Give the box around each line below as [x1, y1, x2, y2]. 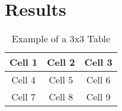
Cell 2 [47, 55, 75, 69]
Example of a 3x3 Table [11, 32, 111, 46]
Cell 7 [11, 90, 36, 104]
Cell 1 [9, 55, 38, 69]
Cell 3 [84, 55, 113, 69]
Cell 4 [11, 73, 36, 87]
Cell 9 [86, 90, 111, 104]
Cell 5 [49, 73, 73, 87]
